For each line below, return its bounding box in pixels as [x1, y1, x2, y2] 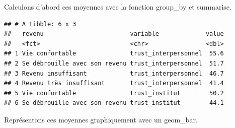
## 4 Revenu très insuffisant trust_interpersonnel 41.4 [4, 80, 224, 87]
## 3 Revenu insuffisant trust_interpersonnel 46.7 [4, 70, 224, 77]
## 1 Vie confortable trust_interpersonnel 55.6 [4, 50, 224, 57]
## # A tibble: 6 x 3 [4, 20, 76, 28]
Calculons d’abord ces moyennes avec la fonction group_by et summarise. [4, 2, 231, 12]
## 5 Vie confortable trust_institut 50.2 [4, 89, 224, 97]
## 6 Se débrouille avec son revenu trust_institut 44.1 [4, 99, 224, 107]
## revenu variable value [4, 30, 224, 38]
